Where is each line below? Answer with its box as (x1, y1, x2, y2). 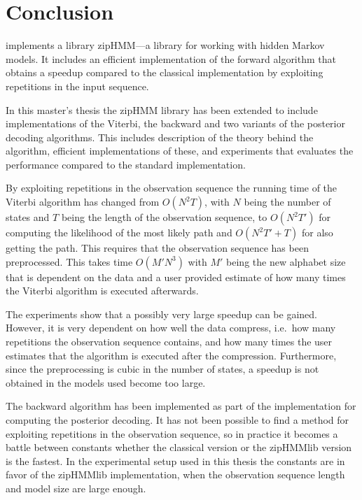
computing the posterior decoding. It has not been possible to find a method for (6, 413, 349, 427)
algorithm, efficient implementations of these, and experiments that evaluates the (6, 143, 354, 158)
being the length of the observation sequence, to (61, 210, 267, 224)
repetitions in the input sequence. (6, 78, 149, 93)
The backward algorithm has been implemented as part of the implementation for (6, 399, 356, 413)
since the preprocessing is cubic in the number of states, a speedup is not (6, 362, 319, 376)
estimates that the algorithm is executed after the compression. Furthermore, (6, 348, 337, 362)
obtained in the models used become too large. (6, 375, 206, 390)
